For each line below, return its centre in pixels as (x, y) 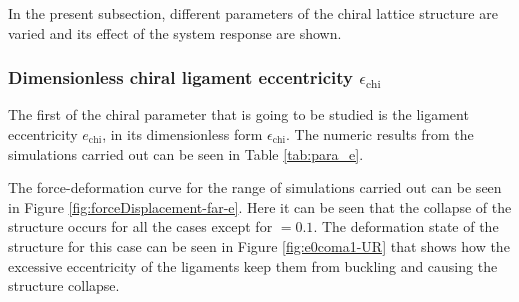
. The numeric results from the (380, 134)
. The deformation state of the (406, 226)
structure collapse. (64, 285)
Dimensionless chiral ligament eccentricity (181, 77)
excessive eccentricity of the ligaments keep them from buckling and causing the (253, 265)
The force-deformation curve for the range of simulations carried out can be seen (255, 187)
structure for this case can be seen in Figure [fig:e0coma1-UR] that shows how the (259, 245)
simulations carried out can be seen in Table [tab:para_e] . (186, 153)
